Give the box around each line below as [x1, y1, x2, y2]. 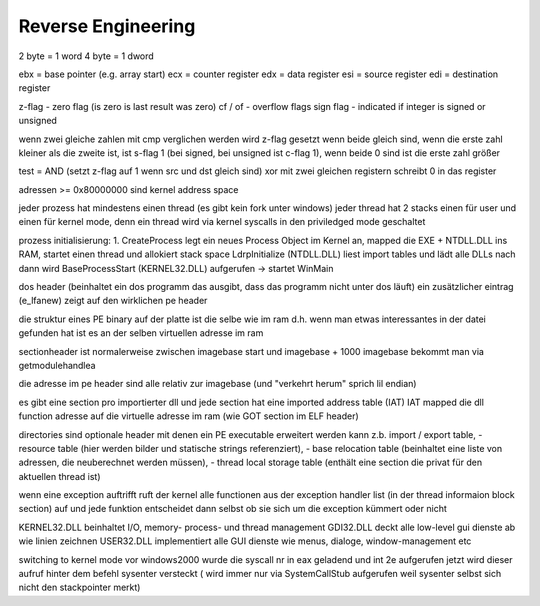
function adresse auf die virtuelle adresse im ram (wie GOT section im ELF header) [18, 410, 359, 422]
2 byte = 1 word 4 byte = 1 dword [18, 50, 154, 62]
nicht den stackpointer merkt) [18, 581, 141, 594]
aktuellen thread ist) [18, 470, 101, 482]
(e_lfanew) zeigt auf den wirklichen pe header [18, 295, 208, 307]
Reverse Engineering [18, 15, 196, 37]
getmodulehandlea [18, 359, 96, 371]
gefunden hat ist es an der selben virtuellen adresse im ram [18, 327, 264, 339]
